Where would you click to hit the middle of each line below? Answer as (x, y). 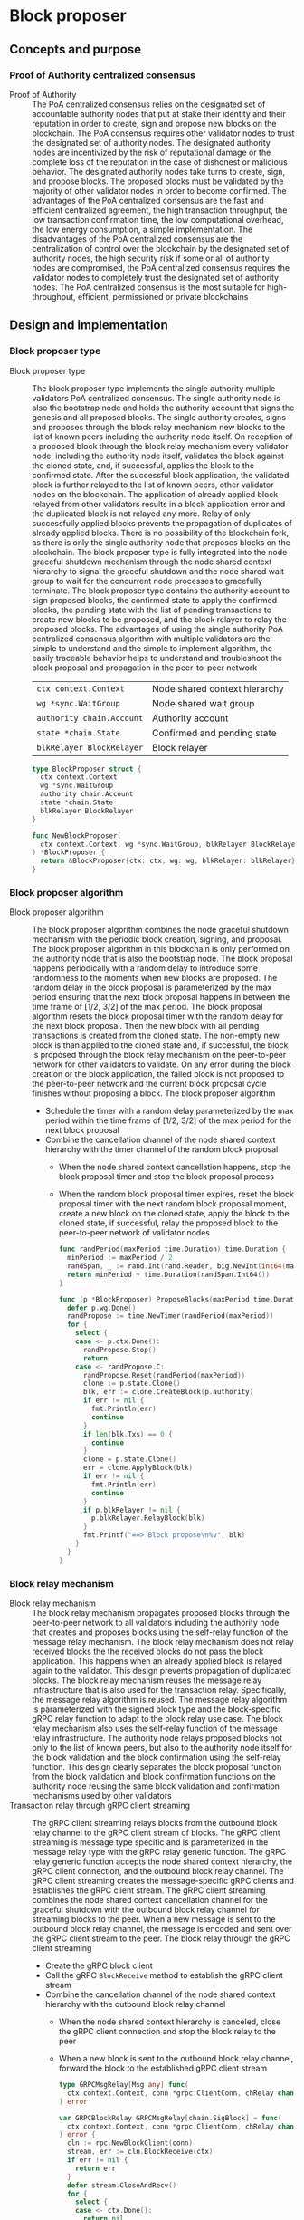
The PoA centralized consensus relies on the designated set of (149, 104)
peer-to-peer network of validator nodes (134, 1233)
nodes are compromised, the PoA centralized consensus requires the (161, 267)
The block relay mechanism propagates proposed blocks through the (161, 1613)
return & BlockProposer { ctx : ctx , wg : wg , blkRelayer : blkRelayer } (168, 861)
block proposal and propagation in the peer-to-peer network (145, 668)
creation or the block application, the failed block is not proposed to (158, 1074)
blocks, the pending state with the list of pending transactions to (152, 610)
